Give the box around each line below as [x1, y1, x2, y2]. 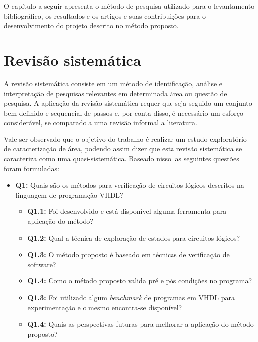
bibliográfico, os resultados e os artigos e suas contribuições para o [4, 10, 206, 21]
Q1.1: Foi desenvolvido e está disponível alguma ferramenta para [27, 206, 227, 216]
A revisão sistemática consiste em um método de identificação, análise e [4, 78, 223, 88]
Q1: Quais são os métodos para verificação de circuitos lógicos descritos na [15, 180, 244, 190]
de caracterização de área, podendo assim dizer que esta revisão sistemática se [4, 143, 242, 154]
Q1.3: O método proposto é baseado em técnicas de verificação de [27, 249, 230, 260]
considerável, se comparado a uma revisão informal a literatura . [4, 117, 197, 128]
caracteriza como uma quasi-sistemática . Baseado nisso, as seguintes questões [4, 153, 239, 164]
